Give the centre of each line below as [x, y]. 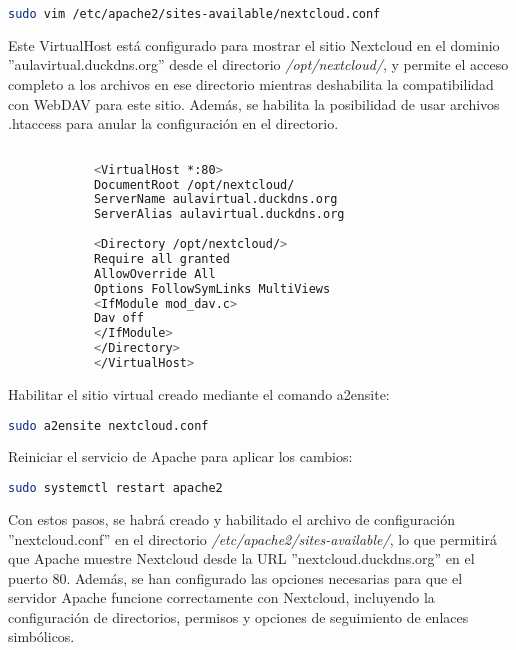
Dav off [119, 318]
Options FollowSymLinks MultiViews [212, 288]
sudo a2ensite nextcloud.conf [108, 425]
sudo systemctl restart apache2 [115, 488]
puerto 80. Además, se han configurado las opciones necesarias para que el [235, 577]
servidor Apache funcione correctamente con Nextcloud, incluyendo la [221, 597]
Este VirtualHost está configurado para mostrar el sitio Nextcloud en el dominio [254, 44]
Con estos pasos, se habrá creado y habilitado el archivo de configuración [231, 518]
